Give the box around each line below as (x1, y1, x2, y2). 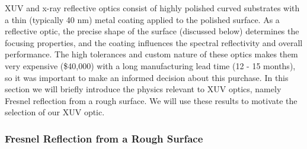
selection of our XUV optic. (5, 106, 105, 118)
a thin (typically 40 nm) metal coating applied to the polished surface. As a (5, 13, 280, 25)
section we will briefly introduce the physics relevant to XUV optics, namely (5, 83, 282, 95)
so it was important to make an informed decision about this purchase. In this (5, 71, 289, 83)
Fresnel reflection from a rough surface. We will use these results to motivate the (5, 94, 298, 106)
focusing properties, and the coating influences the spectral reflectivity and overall (5, 36, 303, 48)
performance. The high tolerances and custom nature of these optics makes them (5, 48, 298, 60)
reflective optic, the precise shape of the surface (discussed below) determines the (5, 25, 299, 37)
